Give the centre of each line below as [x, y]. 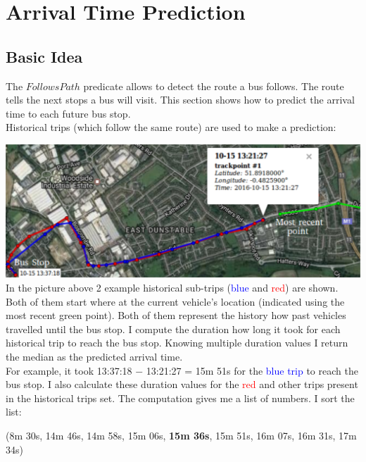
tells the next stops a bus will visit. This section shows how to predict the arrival [180, 100]
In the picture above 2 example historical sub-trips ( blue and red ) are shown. [172, 288]
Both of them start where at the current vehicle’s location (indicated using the [175, 301]
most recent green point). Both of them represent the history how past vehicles [176, 315]
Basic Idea [44, 56]
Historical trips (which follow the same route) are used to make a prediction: [171, 127]
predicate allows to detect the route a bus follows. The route [214, 86]
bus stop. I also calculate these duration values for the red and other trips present [182, 384]
